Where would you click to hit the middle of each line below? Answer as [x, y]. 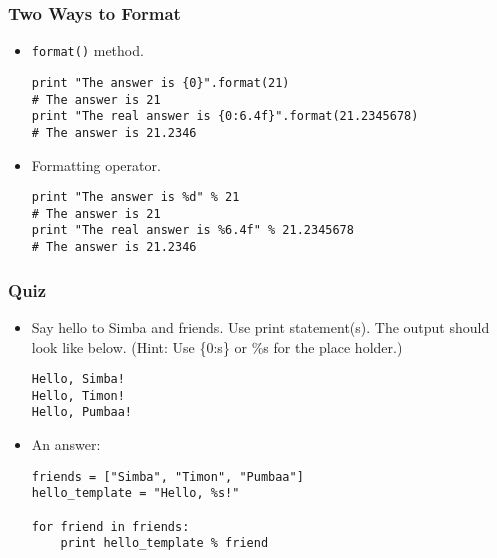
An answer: [66, 444]
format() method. [87, 50]
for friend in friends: [110, 526]
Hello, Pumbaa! [82, 412]
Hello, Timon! [78, 395]
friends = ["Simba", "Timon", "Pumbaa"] [167, 476]
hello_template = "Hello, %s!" [135, 493]
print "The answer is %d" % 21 [135, 197]
